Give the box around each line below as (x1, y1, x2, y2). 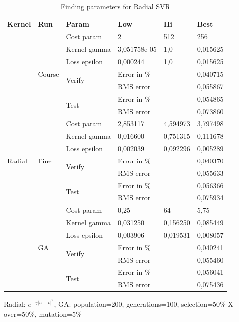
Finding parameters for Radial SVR (60, 1, 170, 11)
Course (38, 68, 59, 79)
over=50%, (4, 308, 37, 319)
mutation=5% (39, 308, 82, 319)
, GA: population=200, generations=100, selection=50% (54, 298, 226, 309)
